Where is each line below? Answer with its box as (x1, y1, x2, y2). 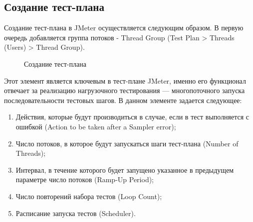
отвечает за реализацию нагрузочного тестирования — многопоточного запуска (4, 85, 245, 96)
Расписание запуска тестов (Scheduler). (15, 208, 136, 218)
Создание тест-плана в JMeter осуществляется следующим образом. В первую (4, 22, 244, 33)
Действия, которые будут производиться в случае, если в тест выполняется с (15, 111, 250, 122)
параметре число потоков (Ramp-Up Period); (15, 174, 154, 185)
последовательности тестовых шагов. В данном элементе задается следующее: (4, 95, 242, 105)
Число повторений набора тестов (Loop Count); (15, 191, 162, 201)
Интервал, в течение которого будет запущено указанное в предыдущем (15, 164, 234, 175)
